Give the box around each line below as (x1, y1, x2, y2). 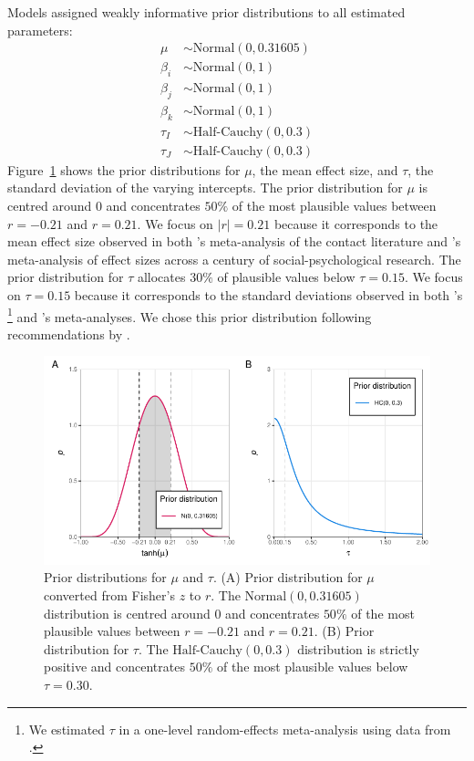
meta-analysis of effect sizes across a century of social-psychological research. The (7, 249, 461, 268)
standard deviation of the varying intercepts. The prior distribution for (7, 178, 403, 197)
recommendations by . (7, 324, 130, 343)
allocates (137, 267, 186, 287)
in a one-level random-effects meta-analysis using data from (118, 719, 451, 738)
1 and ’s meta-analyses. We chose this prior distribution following (7, 304, 372, 326)
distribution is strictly (297, 639, 419, 658)
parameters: (7, 20, 73, 39)
